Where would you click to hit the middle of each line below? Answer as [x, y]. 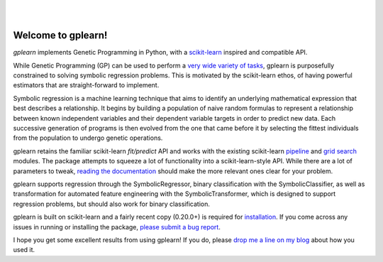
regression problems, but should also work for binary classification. [112, 204]
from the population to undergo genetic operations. [88, 138]
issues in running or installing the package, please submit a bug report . [117, 226]
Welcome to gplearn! [60, 36]
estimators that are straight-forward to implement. [86, 85]
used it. [24, 250]
